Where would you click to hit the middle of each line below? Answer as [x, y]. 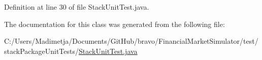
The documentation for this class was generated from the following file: [114, 24]
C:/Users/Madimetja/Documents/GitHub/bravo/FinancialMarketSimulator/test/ [131, 41]
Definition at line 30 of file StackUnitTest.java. [77, 7]
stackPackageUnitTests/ [42, 51]
